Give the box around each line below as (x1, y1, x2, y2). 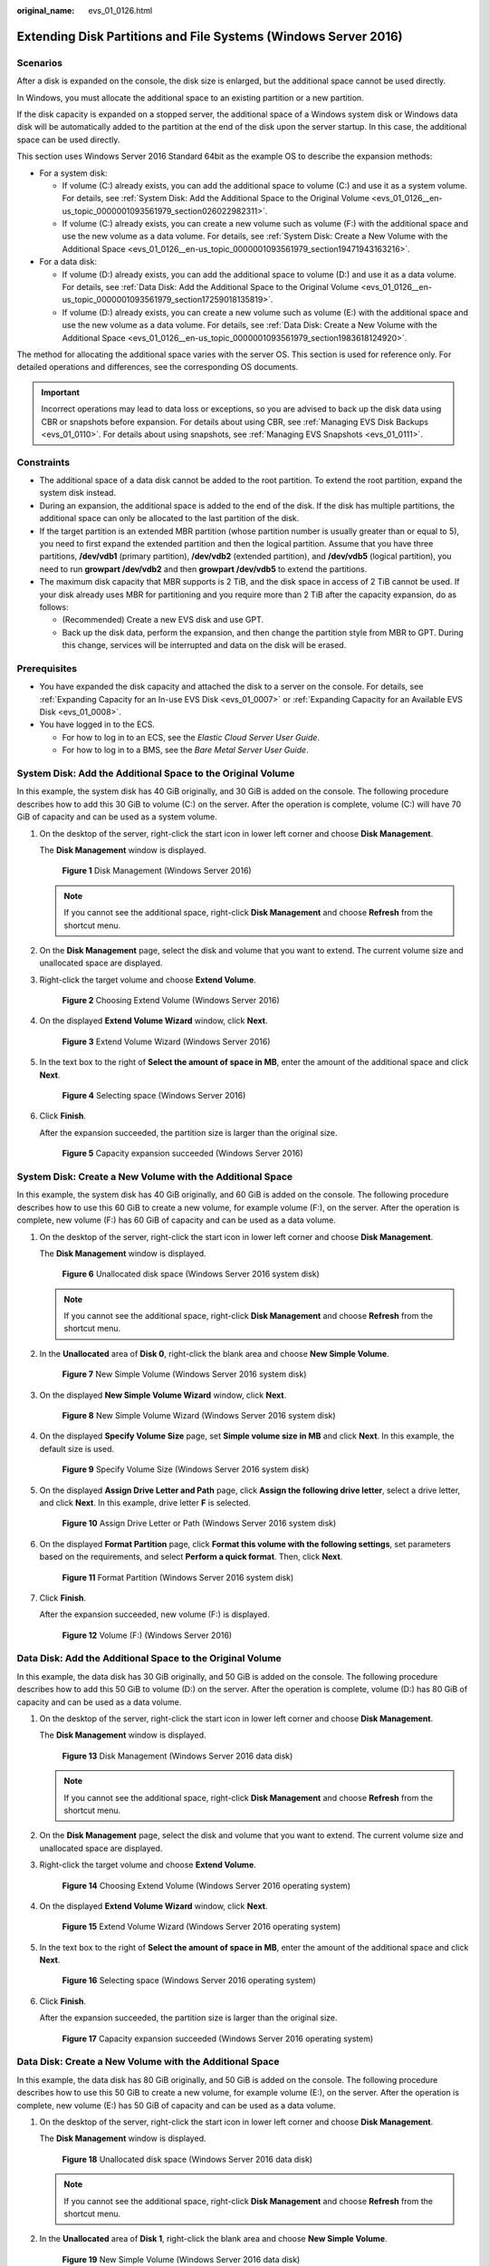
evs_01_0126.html (88, 5, 153, 15)
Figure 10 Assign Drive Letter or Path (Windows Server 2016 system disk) (62, 1518, 337, 1529)
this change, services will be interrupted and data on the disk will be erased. (62, 640, 347, 651)
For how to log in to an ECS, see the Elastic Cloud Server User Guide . (62, 731, 321, 742)
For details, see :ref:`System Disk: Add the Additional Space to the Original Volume (62, 193, 370, 204)
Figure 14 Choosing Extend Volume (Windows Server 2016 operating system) (62, 1880, 350, 1891)
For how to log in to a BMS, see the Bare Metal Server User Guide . (62, 744, 309, 756)
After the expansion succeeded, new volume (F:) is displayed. (39, 1609, 271, 1620)
